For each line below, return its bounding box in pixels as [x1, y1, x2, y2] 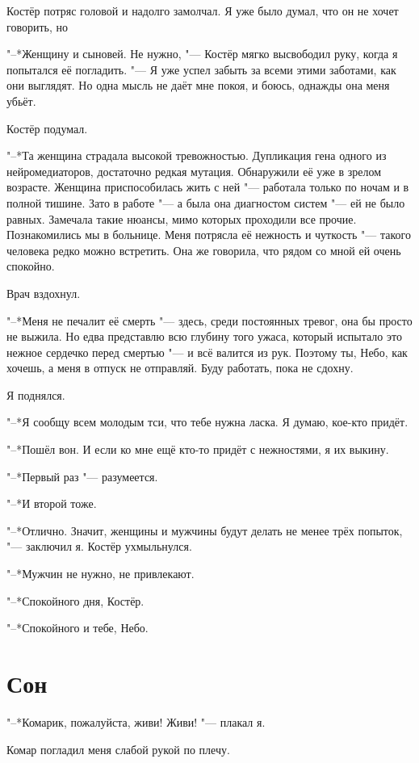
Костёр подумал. [6, 119, 88, 136]
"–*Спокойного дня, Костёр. [6, 592, 145, 609]
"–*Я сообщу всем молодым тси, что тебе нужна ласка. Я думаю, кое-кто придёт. [6, 413, 409, 430]
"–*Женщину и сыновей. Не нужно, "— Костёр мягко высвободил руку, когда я [6, 45, 398, 62]
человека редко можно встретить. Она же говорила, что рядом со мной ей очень [6, 241, 401, 258]
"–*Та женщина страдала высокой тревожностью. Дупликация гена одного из [6, 147, 387, 164]
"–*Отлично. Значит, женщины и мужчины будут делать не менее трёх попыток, [6, 522, 403, 539]
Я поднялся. [6, 386, 65, 403]
